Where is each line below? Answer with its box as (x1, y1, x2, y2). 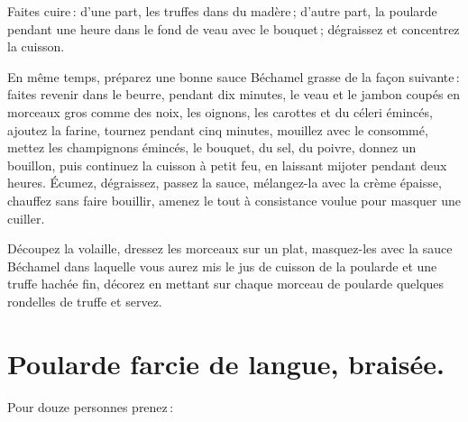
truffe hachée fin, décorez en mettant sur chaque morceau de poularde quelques (7, 274, 445, 293)
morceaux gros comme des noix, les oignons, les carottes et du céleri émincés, (7, 102, 433, 121)
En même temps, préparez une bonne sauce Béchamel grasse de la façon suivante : (7, 67, 460, 86)
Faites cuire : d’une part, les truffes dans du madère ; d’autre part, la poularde (7, 2, 437, 20)
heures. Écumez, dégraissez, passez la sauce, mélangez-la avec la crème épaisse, (7, 173, 442, 192)
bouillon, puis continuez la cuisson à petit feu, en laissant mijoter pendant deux (7, 155, 447, 174)
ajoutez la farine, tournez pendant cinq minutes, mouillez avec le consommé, (7, 120, 428, 139)
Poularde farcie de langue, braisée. (7, 344, 445, 381)
